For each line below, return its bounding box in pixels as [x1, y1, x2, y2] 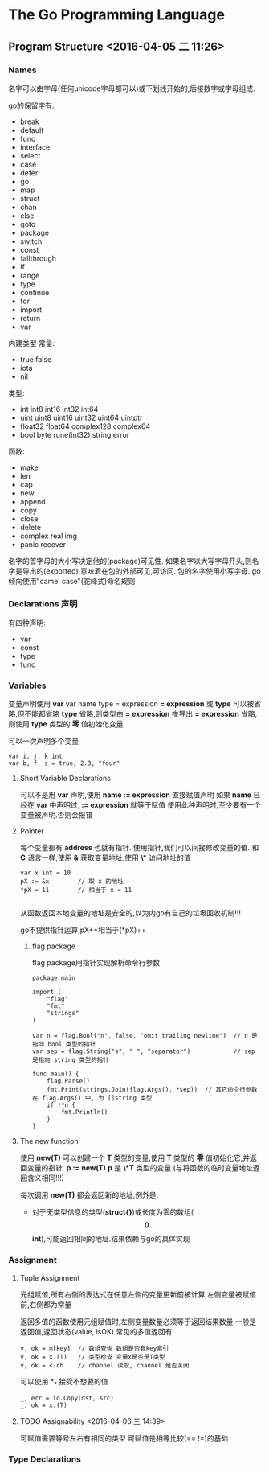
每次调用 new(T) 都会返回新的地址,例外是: [19, 1190, 159, 1200]
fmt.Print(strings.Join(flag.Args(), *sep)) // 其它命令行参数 [47, 1086, 258, 1094]
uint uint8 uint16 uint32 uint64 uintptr [19, 413, 143, 422]
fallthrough [19, 253, 57, 263]
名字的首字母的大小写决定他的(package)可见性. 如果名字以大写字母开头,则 [8, 556, 253, 565]
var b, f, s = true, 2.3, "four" [8, 759, 120, 767]
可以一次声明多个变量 [8, 736, 79, 746]
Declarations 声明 [8, 598, 78, 609]
